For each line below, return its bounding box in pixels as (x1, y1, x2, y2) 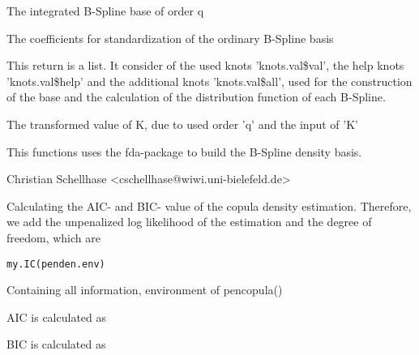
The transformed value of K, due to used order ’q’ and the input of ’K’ (6, 115, 358, 132)
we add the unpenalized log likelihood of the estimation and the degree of (6, 213, 372, 230)
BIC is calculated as (6, 336, 106, 353)
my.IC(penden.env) (6, 258, 105, 270)
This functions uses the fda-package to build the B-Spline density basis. (6, 143, 362, 160)
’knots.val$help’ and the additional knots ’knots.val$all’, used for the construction (6, 72, 413, 89)
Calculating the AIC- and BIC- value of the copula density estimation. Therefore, (6, 197, 412, 214)
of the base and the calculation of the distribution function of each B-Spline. (6, 88, 386, 105)
